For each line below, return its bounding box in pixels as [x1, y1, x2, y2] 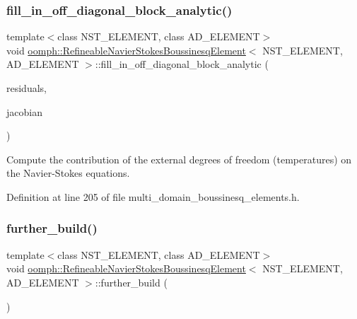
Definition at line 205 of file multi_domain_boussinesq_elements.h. [6, 189, 300, 204]
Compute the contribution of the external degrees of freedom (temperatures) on [6, 151, 352, 166]
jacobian [6, 104, 42, 119]
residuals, [6, 81, 47, 95]
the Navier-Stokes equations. [6, 166, 130, 180]
